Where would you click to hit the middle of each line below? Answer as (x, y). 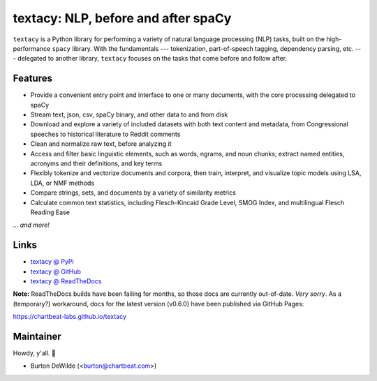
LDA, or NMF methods (62, 183)
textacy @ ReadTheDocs (66, 281)
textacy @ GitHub (56, 271)
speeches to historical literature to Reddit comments (105, 134)
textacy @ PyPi (52, 262)
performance (32, 48)
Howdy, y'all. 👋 (34, 353)
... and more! (31, 225)
